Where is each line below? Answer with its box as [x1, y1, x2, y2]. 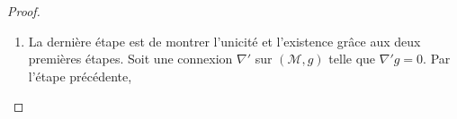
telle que [328, 49, 376, 68]
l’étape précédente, [28, 66, 132, 85]
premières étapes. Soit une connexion [28, 49, 233, 68]
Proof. [7, 2, 40, 20]
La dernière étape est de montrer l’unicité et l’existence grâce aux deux [28, 31, 421, 50]
